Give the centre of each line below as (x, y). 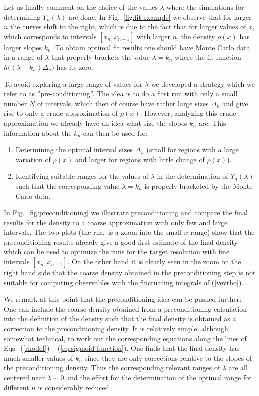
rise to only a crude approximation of (61, 113)
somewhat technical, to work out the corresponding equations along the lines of (125, 338)
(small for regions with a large (192, 149)
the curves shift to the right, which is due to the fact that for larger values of (128, 26)
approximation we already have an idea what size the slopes (96, 122)
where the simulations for (205, 7)
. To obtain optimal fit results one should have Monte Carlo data (150, 47)
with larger (153, 36)
